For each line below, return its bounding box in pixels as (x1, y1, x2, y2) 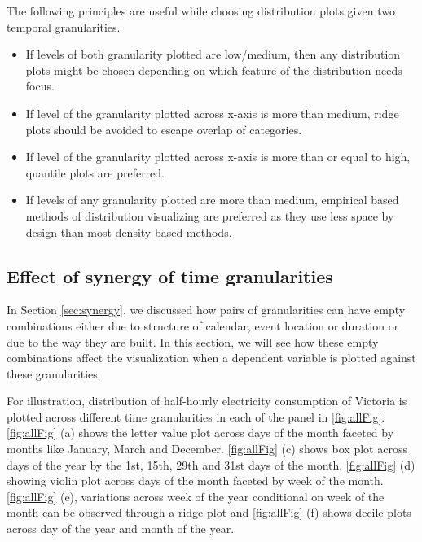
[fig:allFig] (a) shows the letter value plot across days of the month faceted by (7, 424, 394, 441)
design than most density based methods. (25, 223, 232, 240)
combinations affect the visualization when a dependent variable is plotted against (7, 349, 416, 366)
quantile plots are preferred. (25, 164, 165, 181)
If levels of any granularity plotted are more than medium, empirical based (25, 191, 399, 208)
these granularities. (7, 365, 101, 382)
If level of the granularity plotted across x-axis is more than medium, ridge (25, 104, 399, 121)
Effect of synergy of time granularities (7, 263, 333, 288)
